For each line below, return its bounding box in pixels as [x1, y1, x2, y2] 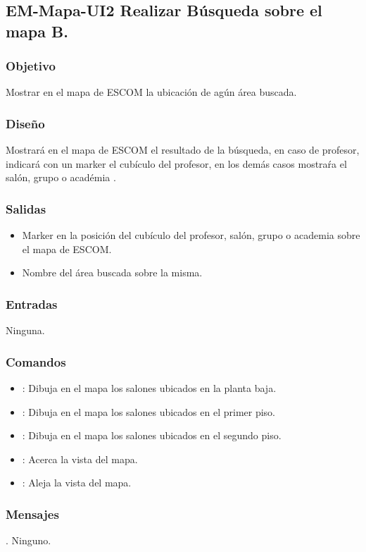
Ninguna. [6, 323, 45, 338]
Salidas [6, 200, 46, 217]
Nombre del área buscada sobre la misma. [22, 265, 203, 280]
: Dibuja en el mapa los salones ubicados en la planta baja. [22, 381, 277, 395]
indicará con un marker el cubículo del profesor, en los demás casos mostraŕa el [6, 156, 347, 171]
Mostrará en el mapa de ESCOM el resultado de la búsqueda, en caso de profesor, [6, 142, 360, 157]
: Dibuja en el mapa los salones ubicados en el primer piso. [22, 404, 275, 419]
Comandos [6, 352, 66, 370]
